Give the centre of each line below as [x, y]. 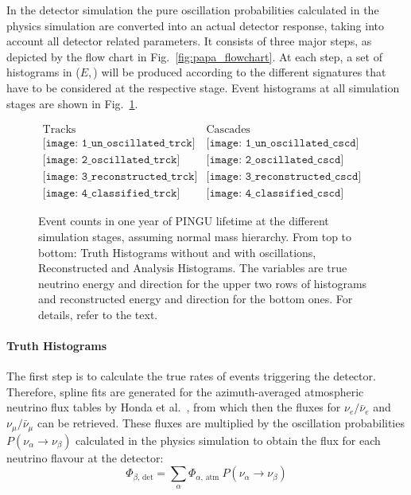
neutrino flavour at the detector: [85, 457]
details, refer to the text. [98, 314]
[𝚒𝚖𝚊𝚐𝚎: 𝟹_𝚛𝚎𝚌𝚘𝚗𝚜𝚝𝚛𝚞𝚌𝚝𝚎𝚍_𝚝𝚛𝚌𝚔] [120, 177]
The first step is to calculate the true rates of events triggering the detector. [191, 376]
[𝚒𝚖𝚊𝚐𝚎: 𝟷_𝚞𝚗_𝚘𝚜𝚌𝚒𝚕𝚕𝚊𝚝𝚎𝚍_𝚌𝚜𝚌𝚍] [283, 144]
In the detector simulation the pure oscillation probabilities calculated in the [193, 10]
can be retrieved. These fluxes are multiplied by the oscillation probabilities [221, 423]
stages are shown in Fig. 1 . [72, 103]
